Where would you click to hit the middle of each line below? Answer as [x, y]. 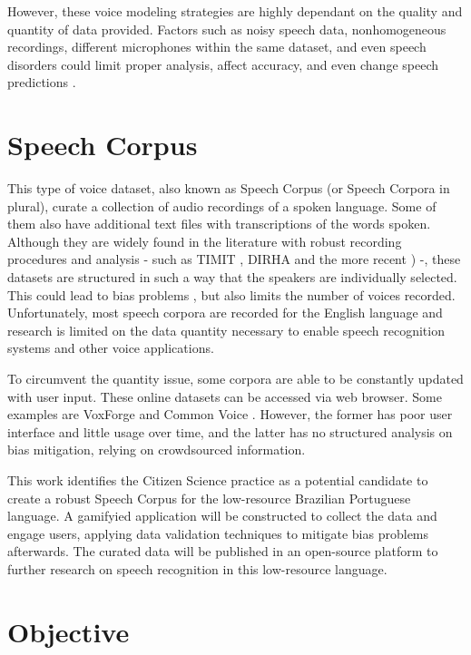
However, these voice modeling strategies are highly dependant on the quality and [235, 11]
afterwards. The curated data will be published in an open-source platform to [223, 551]
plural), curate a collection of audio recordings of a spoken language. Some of [222, 205]
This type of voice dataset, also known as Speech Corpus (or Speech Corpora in [229, 188]
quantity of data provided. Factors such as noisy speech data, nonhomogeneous [227, 29]
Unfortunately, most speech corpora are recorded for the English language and [225, 313]
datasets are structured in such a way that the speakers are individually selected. [232, 277]
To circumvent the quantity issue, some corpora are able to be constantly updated [235, 379]
